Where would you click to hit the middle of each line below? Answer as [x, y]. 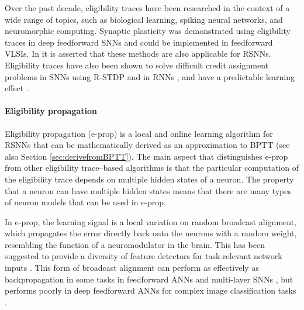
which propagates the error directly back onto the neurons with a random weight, [151, 233]
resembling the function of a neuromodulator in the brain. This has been [135, 244]
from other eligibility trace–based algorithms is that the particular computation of [152, 168]
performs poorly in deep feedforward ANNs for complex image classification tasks [151, 290]
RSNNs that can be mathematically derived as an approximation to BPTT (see [147, 145]
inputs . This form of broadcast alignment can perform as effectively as [132, 268]
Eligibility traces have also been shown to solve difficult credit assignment [137, 65]
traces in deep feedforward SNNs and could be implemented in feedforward [139, 42]
